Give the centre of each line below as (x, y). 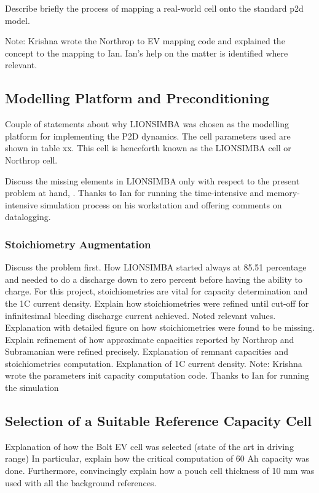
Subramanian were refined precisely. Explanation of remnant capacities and (147, 351)
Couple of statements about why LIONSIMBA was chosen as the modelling (147, 124)
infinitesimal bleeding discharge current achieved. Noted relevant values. (140, 315)
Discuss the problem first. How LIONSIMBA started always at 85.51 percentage (156, 267)
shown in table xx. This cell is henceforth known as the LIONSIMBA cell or (148, 148)
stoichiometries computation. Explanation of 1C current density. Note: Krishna (154, 363)
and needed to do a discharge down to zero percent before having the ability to (154, 279)
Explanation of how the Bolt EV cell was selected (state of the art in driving (149, 446)
